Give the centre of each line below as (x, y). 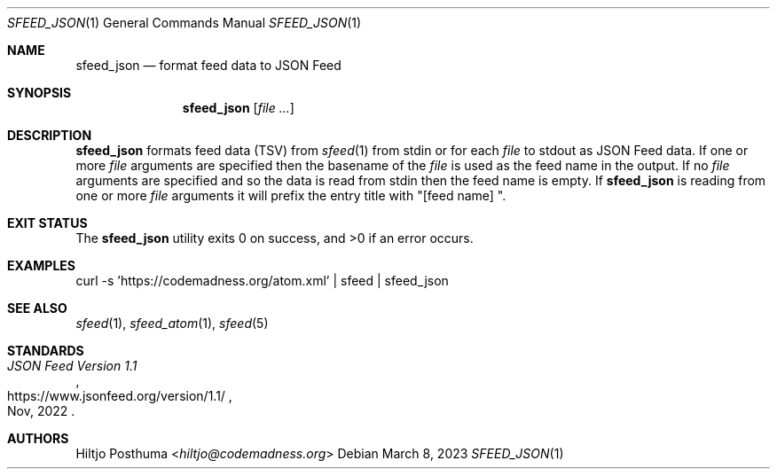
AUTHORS (38, 438)
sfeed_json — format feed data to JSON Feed (208, 65)
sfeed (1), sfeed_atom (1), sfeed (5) (172, 323)
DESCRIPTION (50, 135)
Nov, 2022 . (41, 411)
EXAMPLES (41, 265)
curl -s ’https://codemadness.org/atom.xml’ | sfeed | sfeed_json (262, 281)
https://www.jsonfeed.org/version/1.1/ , (120, 396)
